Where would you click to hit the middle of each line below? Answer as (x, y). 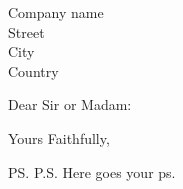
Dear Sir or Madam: (70, 104)
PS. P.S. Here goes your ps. (92, 171)
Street (26, 31)
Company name (56, 12)
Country (33, 70)
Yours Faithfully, (59, 137)
